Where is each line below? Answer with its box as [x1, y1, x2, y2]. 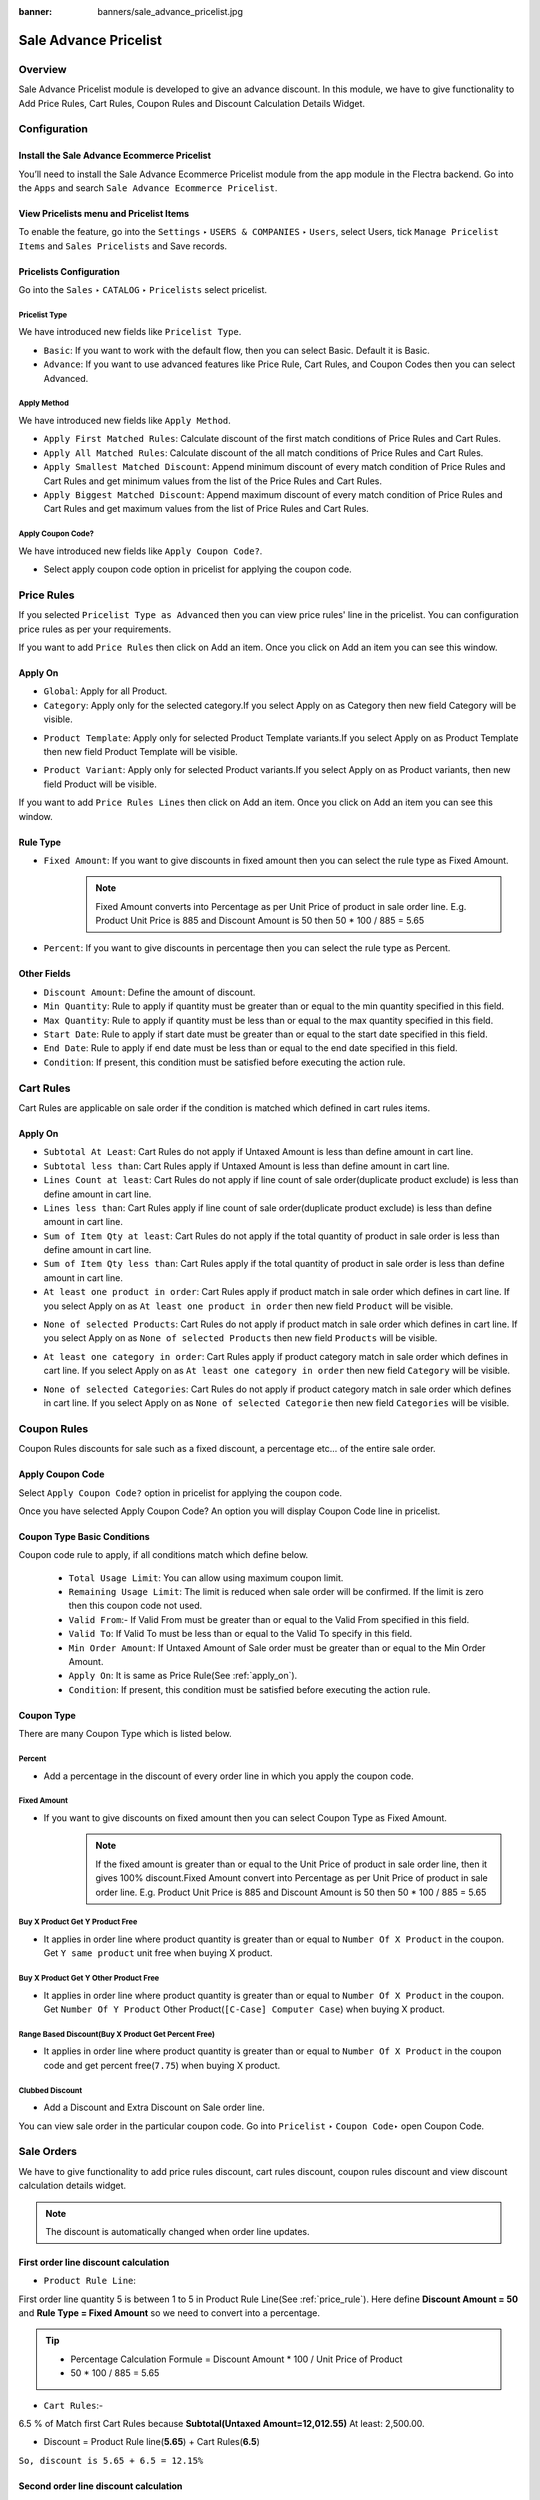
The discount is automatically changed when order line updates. [45, 2225, 310, 2237]
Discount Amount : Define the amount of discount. [43, 986, 256, 998]
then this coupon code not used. [68, 1600, 203, 1612]
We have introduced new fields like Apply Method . [18, 414, 232, 426]
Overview [18, 62, 67, 76]
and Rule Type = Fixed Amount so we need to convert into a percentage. [18, 2307, 320, 2319]
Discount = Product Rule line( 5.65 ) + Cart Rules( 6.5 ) [43, 2436, 260, 2448]
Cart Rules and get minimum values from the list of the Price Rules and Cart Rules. [43, 475, 382, 487]
